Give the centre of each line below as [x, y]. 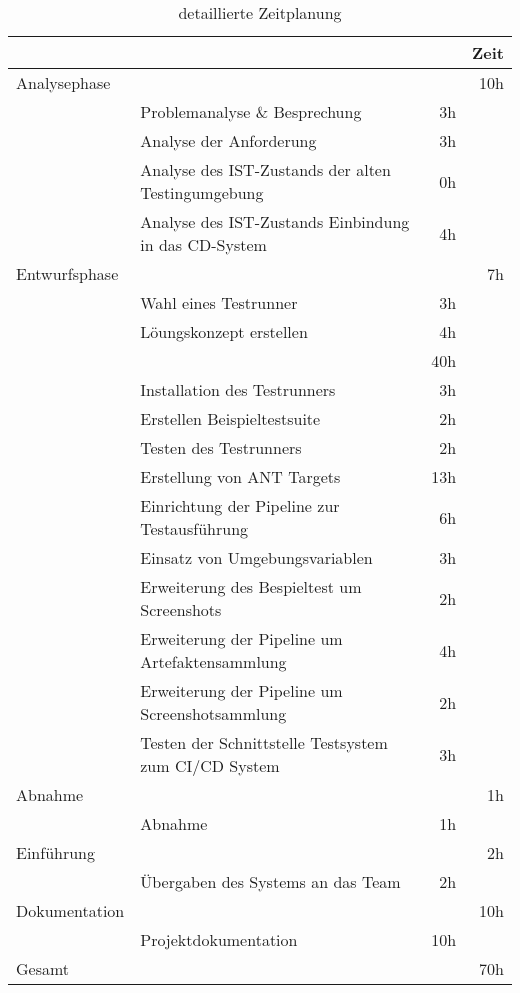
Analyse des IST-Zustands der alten [265, 169]
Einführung [55, 852]
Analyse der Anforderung [228, 140]
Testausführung [194, 528]
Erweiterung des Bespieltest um [251, 586]
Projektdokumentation [219, 939]
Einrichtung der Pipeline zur [240, 505]
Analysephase [63, 82]
